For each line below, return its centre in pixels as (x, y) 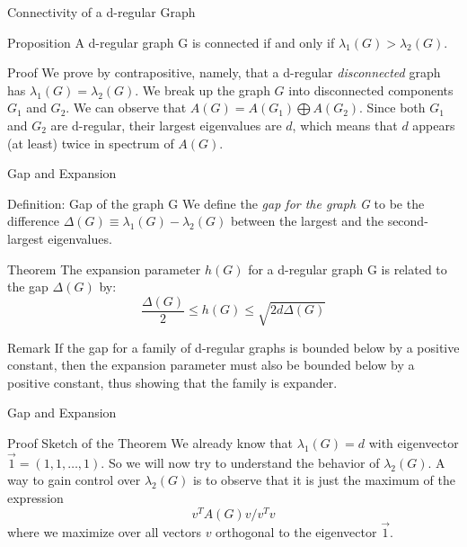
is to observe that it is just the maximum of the (324, 480)
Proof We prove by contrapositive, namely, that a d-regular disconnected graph (224, 72)
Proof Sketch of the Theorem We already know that (150, 442)
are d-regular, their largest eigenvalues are (166, 125)
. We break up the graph (203, 90)
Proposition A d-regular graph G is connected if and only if (171, 42)
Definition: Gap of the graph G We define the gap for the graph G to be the (216, 203)
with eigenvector (414, 442)
